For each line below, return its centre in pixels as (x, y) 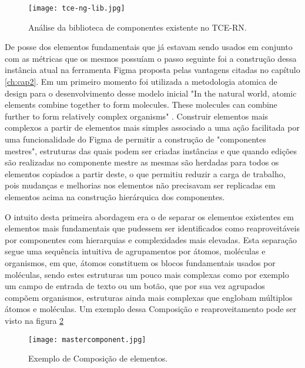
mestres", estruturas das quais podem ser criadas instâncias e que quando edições (151, 150)
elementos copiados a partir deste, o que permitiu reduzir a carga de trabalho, (145, 173)
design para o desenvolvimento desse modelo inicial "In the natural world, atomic (151, 93)
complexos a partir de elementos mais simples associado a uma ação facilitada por (152, 127)
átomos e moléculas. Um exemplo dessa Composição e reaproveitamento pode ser (151, 309)
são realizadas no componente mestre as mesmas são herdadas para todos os (142, 162)
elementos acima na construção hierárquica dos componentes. (115, 196)
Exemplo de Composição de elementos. (98, 358)
